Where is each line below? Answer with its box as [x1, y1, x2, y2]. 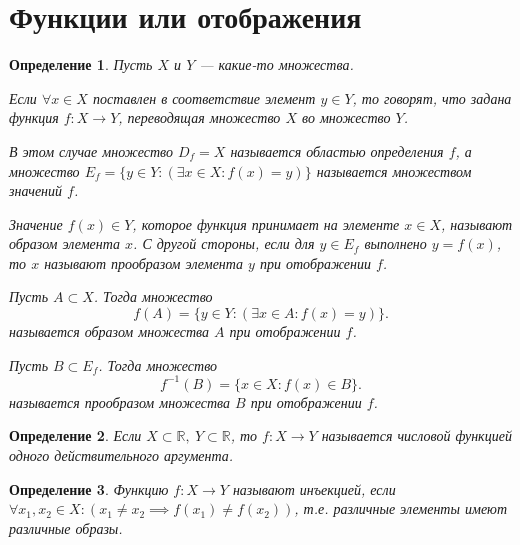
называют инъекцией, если [232, 478, 396, 499]
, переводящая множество [118, 107, 281, 128]
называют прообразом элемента [44, 252, 244, 273]
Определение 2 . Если [9, 425, 142, 446]
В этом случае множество [9, 140, 173, 161]
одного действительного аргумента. [9, 444, 234, 465]
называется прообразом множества [9, 391, 230, 412]
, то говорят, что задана [352, 87, 512, 108]
